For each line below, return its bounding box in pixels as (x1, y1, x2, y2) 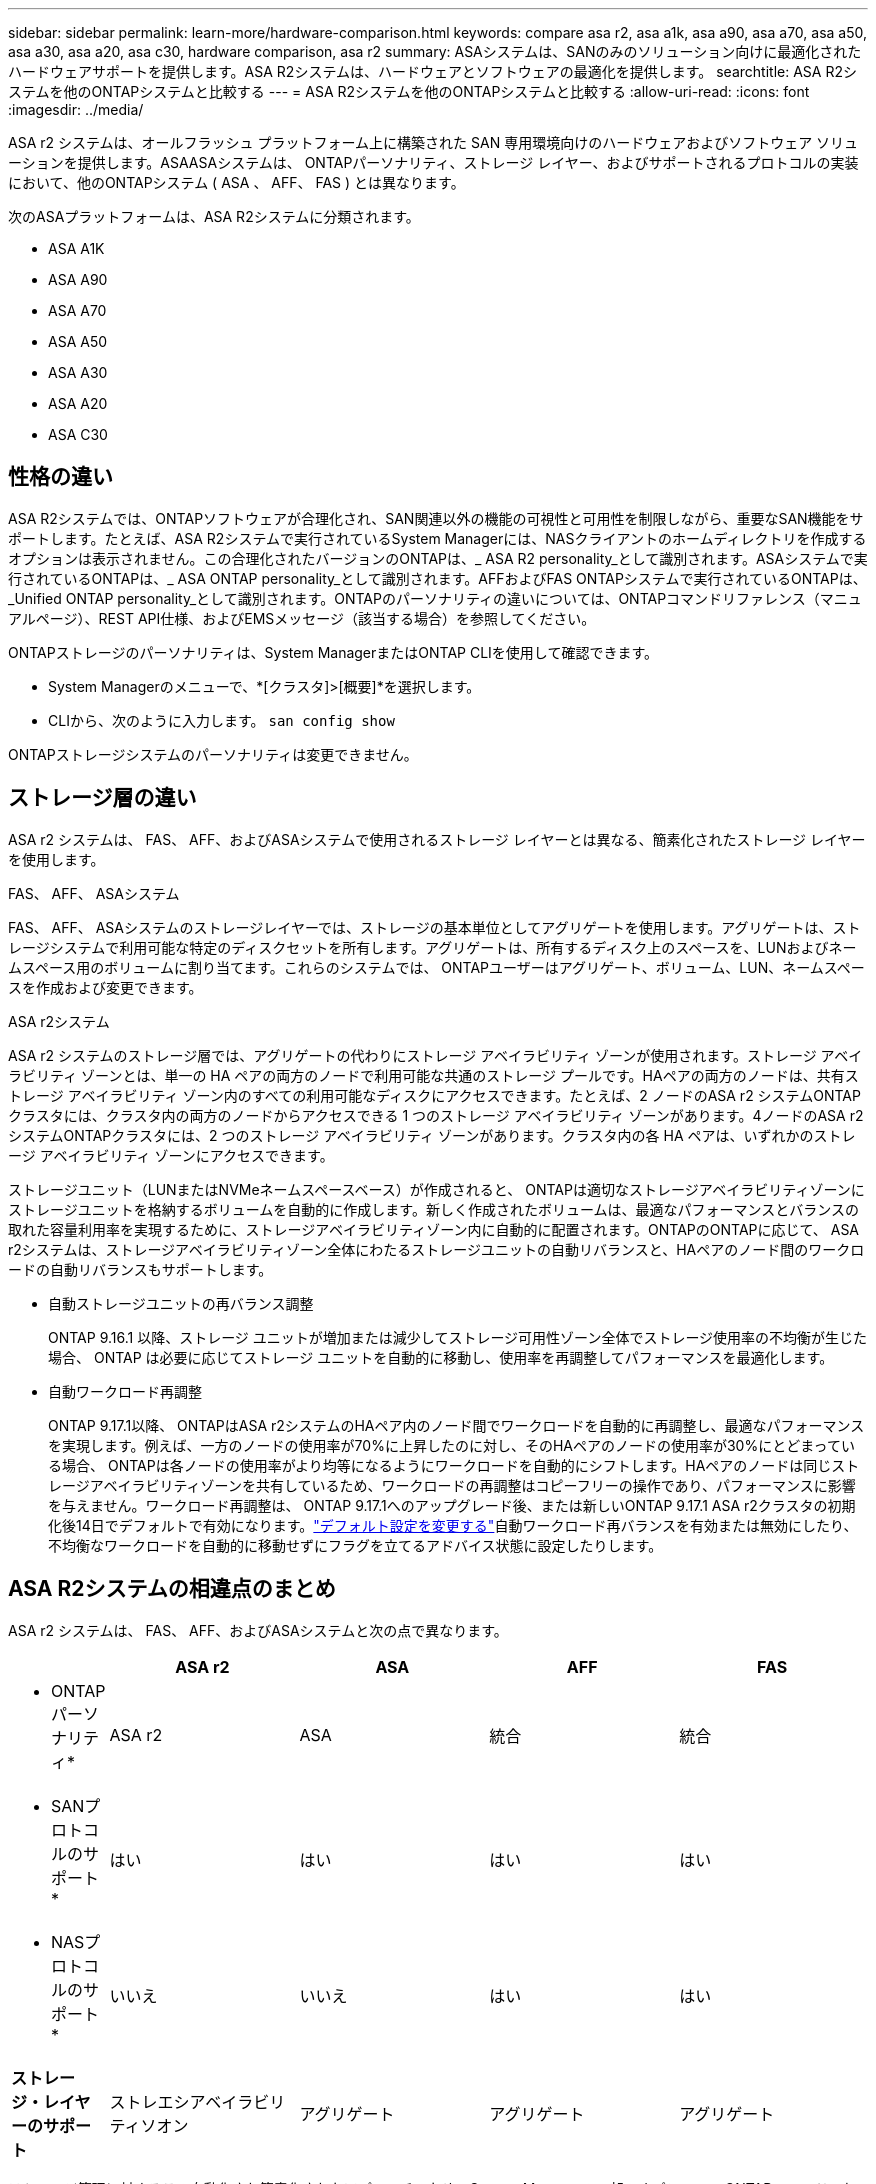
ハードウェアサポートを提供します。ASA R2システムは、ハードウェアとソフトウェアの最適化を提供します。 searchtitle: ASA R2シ (8, 63, 857, 80)
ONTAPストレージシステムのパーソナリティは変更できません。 (8, 745, 418, 763)
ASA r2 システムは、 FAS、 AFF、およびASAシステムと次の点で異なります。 (8, 1621, 508, 1639)
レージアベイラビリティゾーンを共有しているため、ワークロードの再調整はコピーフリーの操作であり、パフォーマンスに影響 (48, 1476, 856, 1494)
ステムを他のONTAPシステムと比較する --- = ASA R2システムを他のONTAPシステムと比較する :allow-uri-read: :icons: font (8, 83, 810, 100)
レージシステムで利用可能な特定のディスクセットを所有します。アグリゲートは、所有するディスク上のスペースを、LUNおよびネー (8, 938, 857, 956)
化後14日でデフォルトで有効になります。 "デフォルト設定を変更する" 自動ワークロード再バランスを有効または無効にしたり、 (48, 1516, 858, 1534)
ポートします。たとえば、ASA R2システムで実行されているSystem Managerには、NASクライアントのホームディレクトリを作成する (8, 529, 867, 547)
